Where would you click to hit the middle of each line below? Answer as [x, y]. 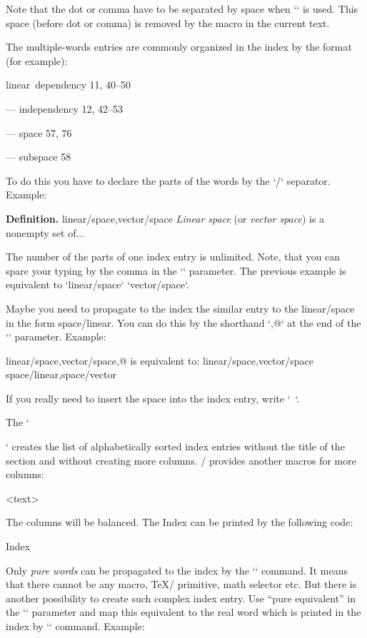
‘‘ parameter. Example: [56, 336]
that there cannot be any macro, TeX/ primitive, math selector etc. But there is [181, 584]
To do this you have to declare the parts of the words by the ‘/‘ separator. [168, 180]
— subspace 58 [39, 157]
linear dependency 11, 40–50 [69, 85]
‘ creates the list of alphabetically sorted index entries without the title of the [175, 446]
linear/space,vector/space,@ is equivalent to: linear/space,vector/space [160, 360]
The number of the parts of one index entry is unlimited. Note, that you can [173, 257]
